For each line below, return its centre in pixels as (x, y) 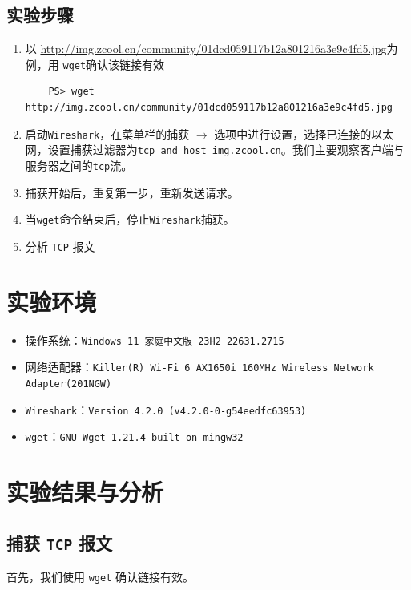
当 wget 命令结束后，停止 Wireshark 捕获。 (130, 219)
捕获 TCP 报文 (60, 542)
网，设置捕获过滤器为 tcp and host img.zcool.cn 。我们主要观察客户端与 (215, 150)
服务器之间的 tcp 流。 (79, 165)
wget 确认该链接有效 (114, 64)
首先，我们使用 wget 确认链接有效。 (100, 577)
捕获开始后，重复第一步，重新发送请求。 (132, 192)
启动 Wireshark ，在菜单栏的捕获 (107, 133)
